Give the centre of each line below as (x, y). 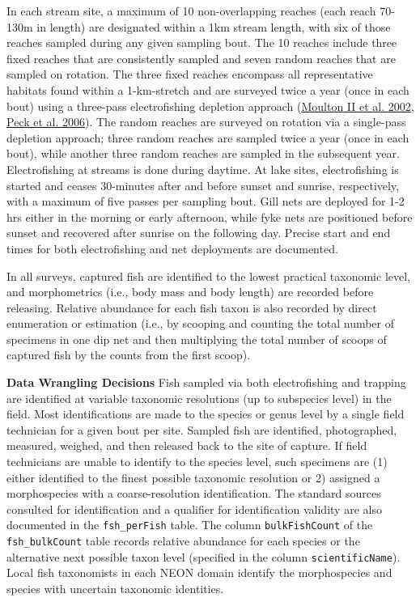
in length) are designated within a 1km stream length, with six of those (214, 26)
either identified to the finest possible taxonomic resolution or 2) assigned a (193, 477)
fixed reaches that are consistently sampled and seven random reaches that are (201, 58)
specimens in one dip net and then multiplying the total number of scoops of (197, 339)
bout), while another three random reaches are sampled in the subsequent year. (203, 153)
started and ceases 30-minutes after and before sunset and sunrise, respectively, (203, 185)
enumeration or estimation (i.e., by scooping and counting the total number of (201, 323)
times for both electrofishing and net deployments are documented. (172, 248)
